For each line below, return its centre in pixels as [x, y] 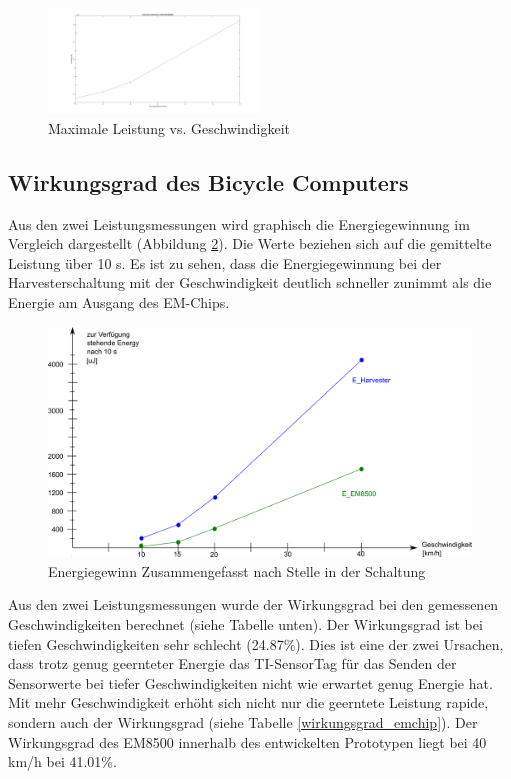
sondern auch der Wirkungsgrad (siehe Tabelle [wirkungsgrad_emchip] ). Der [243, 721]
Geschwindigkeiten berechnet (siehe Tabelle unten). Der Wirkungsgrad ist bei [245, 623]
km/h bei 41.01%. [62, 761]
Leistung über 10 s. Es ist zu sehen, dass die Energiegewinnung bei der [225, 262]
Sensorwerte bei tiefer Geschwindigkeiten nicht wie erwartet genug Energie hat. [250, 682]
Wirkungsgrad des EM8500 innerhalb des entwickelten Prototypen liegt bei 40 [247, 741]
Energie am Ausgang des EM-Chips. [119, 301]
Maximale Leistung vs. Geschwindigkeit [169, 127]
